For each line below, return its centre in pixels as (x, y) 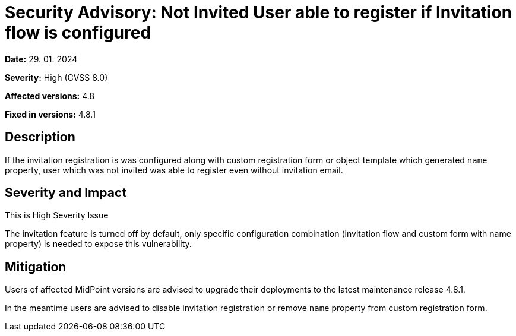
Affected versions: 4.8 (50, 96)
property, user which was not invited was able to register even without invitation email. (174, 170)
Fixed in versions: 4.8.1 (50, 114)
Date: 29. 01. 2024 (41, 59)
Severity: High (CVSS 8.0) (56, 77)
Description (40, 137)
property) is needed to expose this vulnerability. (98, 244)
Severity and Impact (66, 193)
